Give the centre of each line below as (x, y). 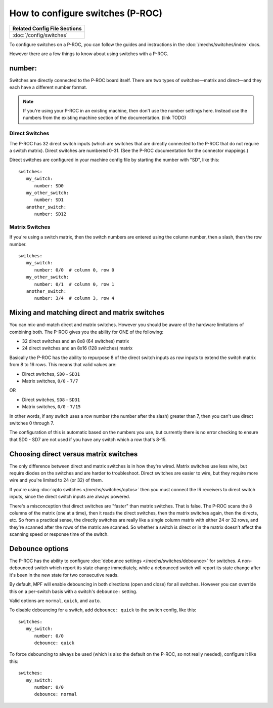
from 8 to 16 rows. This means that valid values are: (63, 365)
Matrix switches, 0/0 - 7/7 (50, 381)
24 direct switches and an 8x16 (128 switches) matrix (77, 348)
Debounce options (39, 549)
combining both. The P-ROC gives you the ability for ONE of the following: (86, 332)
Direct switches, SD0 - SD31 (51, 374)
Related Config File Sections (47, 28)
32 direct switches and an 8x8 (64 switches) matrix (76, 341)
